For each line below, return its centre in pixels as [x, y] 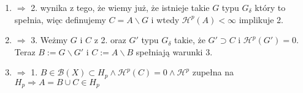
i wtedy [165, 19]
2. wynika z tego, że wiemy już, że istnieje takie [120, 7]
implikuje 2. [261, 19]
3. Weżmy [49, 40]
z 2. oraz [110, 40]
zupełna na [213, 72]
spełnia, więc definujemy [60, 19]
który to [270, 7]
